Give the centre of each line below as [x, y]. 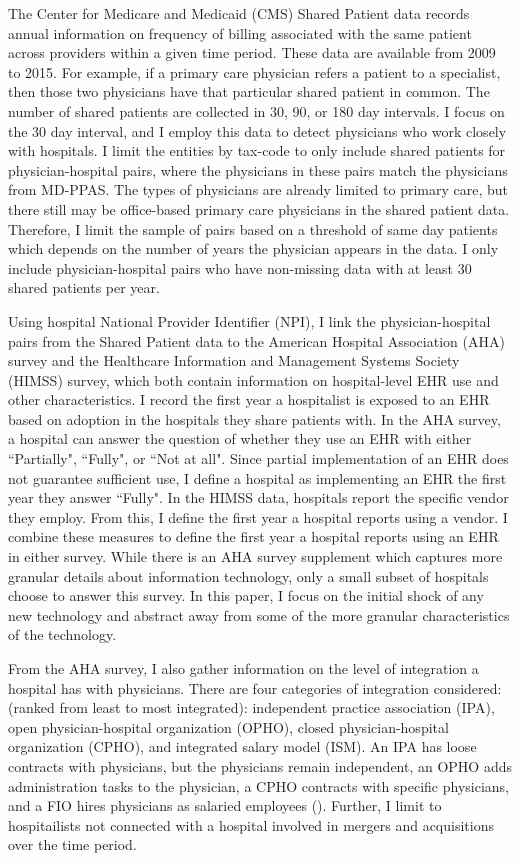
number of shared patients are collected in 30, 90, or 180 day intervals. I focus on [256, 110]
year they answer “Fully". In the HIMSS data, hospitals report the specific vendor [258, 497]
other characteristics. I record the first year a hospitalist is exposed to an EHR [249, 399]
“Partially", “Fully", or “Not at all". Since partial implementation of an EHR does [258, 458]
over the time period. [72, 844]
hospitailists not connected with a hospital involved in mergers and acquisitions [251, 824]
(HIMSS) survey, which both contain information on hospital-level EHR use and [253, 379]
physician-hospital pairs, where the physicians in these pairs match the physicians [258, 169]
